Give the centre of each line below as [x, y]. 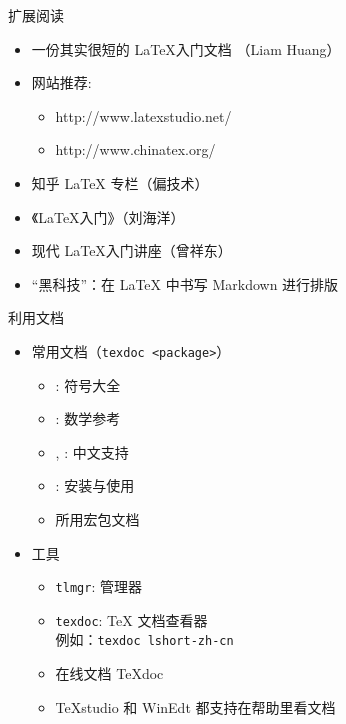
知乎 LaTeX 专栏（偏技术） [120, 182]
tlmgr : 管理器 [98, 586]
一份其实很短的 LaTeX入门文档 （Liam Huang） [186, 48]
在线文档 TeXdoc [109, 673]
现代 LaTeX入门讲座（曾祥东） [131, 250]
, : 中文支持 [92, 451]
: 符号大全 [88, 384]
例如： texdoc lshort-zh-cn [144, 639]
